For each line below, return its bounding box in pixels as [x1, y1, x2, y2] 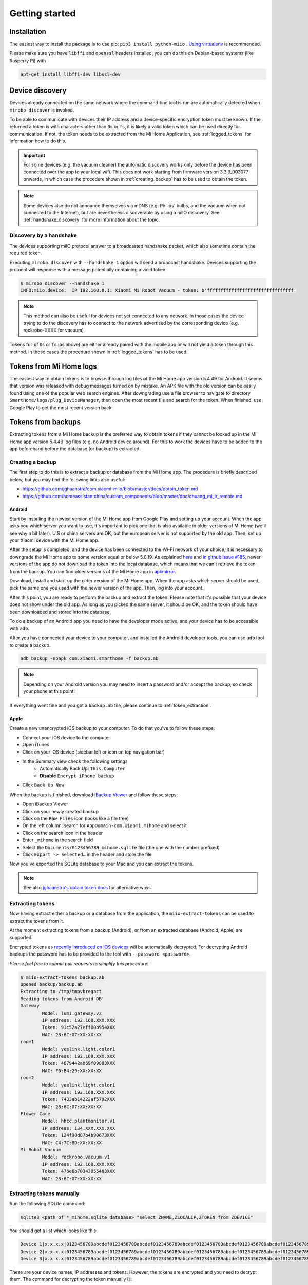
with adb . [9, 625, 29, 632]
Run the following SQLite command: [9, 1201, 86, 1207]
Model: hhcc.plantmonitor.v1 [42, 1118, 115, 1124]
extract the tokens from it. [9, 917, 64, 924]
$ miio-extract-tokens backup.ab [20, 974, 105, 980]
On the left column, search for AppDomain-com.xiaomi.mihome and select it [22, 822, 187, 829]
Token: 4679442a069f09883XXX [42, 1060, 115, 1067]
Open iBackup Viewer [22, 801, 69, 807]
